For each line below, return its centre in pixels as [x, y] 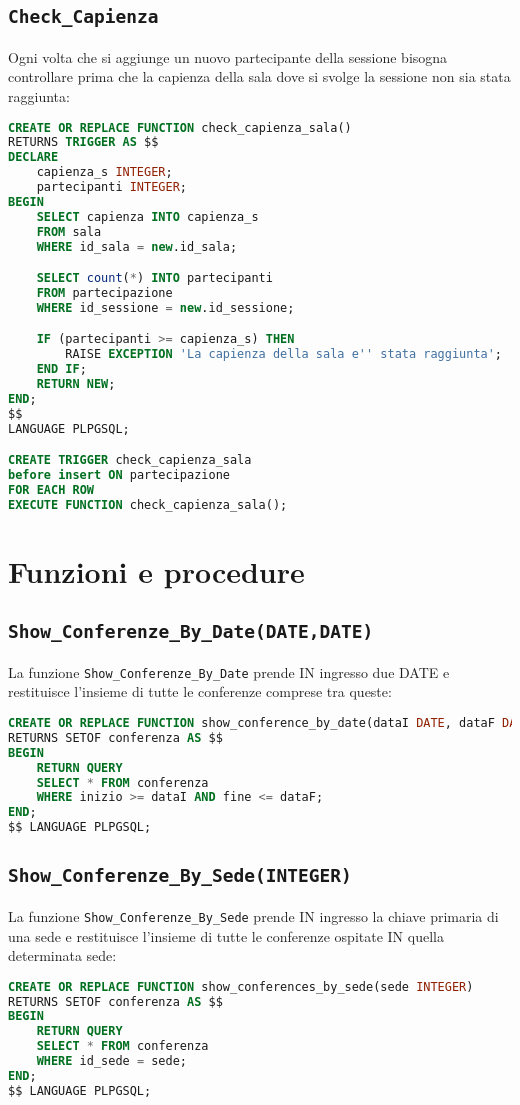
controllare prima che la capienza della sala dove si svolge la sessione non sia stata [259, 76]
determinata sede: [62, 955]
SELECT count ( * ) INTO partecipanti [154, 278]
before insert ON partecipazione [119, 475]
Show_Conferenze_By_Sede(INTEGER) [180, 876]
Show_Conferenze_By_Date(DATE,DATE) [191, 632]
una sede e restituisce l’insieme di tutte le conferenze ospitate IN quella [226, 935]
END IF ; [61, 369]
